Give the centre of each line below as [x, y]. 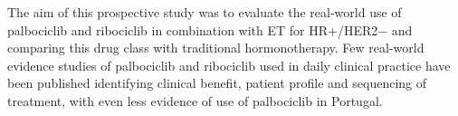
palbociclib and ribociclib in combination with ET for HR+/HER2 [193, 29]
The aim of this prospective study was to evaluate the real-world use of [205, 12]
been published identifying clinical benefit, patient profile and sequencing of [217, 83]
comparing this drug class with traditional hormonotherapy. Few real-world [216, 48]
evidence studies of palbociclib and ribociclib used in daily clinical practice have [229, 65]
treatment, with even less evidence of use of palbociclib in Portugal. [195, 100]
